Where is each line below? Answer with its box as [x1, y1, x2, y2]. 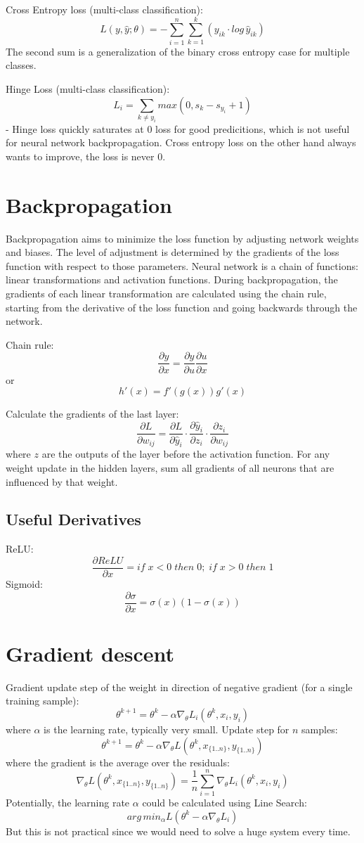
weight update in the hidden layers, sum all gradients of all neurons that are [6, 460, 334, 475]
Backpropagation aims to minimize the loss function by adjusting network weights [6, 231, 359, 245]
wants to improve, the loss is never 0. [6, 148, 166, 163]
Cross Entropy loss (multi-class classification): [6, 2, 203, 16]
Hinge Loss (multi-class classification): [6, 81, 170, 96]
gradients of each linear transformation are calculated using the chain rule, [6, 286, 327, 301]
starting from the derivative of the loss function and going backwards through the [6, 300, 358, 314]
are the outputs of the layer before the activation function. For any [41, 446, 330, 461]
